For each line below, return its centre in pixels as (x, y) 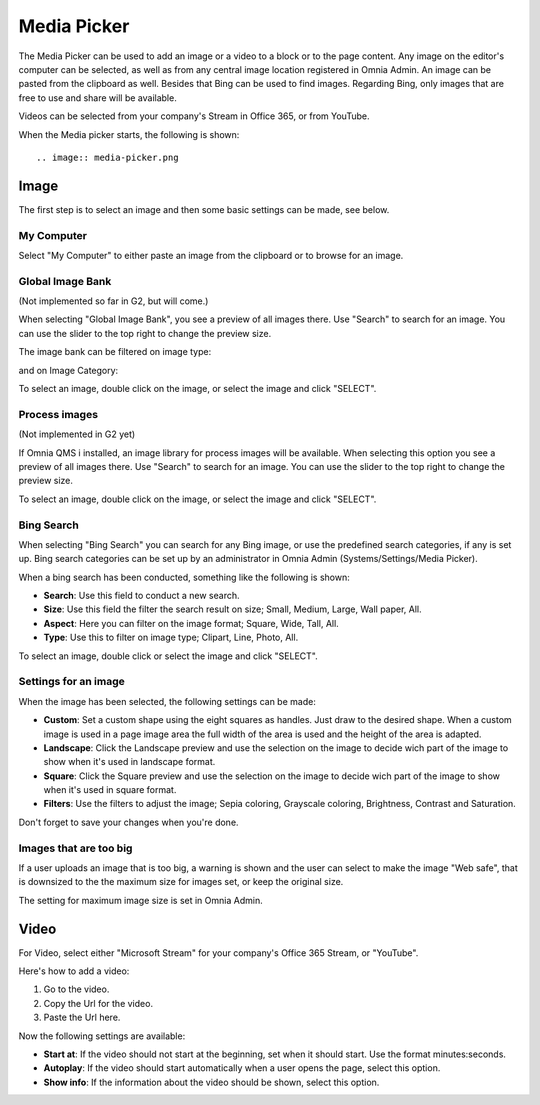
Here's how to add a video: (74, 971)
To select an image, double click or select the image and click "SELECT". (168, 656)
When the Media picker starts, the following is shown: (129, 134)
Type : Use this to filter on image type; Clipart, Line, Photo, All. (171, 637)
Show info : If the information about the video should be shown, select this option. (211, 1082)
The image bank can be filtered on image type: (115, 352)
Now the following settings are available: (102, 1036)
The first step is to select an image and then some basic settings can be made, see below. (204, 209)
